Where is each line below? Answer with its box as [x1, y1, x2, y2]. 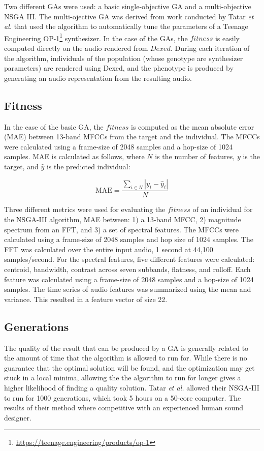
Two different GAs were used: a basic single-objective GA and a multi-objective [4, 1, 251, 11]
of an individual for [192, 204, 253, 215]
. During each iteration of [170, 43, 250, 53]
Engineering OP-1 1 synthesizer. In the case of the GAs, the [4, 31, 188, 43]
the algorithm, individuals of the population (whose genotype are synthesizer [4, 52, 243, 63]
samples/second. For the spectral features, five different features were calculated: [4, 254, 255, 264]
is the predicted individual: [46, 161, 130, 171]
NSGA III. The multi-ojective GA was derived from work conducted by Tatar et [4, 11, 254, 21]
